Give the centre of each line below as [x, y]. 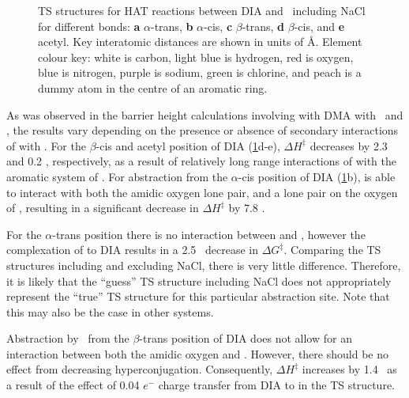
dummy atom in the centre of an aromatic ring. [153, 87]
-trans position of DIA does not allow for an [246, 338]
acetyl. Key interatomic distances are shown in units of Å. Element [200, 42]
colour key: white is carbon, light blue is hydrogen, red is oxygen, [196, 57]
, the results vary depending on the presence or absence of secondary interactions [203, 130]
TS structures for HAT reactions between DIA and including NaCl [202, 10]
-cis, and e [319, 26]
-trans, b [172, 26]
